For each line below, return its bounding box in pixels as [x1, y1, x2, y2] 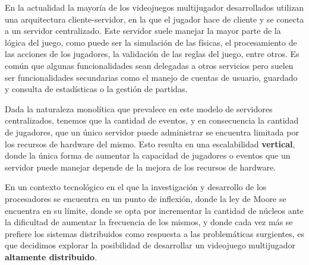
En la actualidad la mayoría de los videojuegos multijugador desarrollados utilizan [5, 1, 304, 13]
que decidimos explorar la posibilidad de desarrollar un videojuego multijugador [5, 239, 295, 251]
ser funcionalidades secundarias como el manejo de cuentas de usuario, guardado [5, 71, 298, 83]
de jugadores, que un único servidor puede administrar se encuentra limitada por [5, 125, 299, 138]
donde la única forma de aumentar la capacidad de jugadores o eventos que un [5, 149, 291, 162]
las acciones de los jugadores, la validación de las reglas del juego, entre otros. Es [5, 48, 299, 60]
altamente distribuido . [5, 250, 97, 263]
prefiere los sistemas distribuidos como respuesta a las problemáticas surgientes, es [5, 227, 304, 239]
